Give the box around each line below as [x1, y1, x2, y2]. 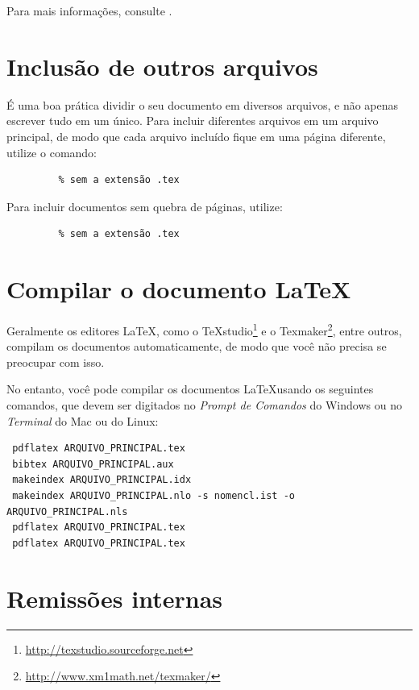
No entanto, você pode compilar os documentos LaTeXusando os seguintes [6, 380, 374, 397]
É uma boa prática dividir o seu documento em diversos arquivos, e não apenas [6, 96, 399, 113]
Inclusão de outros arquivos [6, 49, 318, 82]
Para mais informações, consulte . [6, 2, 172, 19]
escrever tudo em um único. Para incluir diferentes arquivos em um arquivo [6, 112, 379, 129]
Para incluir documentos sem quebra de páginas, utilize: [6, 197, 283, 214]
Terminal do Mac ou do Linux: [6, 412, 159, 429]
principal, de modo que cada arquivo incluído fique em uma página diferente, [6, 127, 386, 144]
